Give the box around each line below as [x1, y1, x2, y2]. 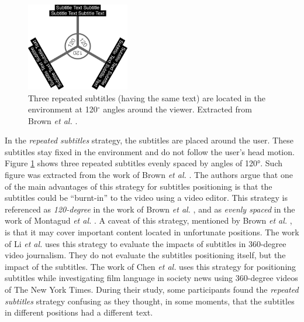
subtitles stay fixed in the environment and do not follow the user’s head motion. [5, 145, 295, 157]
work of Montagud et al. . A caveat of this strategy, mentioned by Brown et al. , [5, 214, 292, 227]
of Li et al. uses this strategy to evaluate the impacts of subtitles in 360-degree [5, 237, 286, 249]
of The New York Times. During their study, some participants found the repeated [5, 283, 299, 295]
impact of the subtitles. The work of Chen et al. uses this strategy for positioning [5, 260, 296, 272]
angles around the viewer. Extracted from [103, 103, 252, 115]
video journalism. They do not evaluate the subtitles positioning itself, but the [5, 249, 286, 261]
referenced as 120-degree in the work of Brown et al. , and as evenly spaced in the [5, 203, 295, 215]
